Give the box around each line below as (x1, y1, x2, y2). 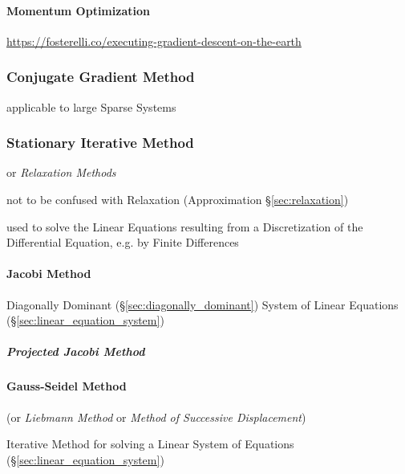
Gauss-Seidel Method (6, 378, 127, 394)
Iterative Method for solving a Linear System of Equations (6, 435, 294, 452)
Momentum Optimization (6, 2, 150, 18)
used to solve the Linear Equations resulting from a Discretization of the (6, 218, 363, 235)
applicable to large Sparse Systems (6, 98, 176, 115)
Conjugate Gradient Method (6, 67, 195, 87)
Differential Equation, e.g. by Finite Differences (6, 234, 239, 251)
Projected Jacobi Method (6, 343, 145, 360)
